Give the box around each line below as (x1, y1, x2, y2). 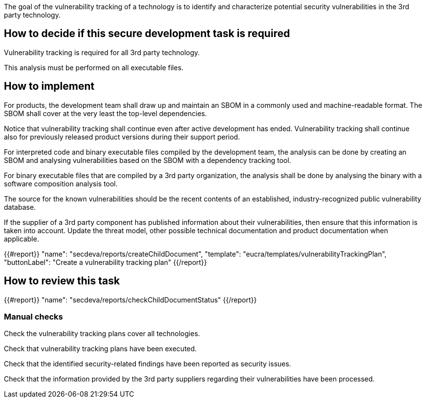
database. (4, 202, 36, 211)
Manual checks (4, 311, 63, 322)
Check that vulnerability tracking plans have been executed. (4, 344, 197, 353)
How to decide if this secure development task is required (4, 27, 290, 40)
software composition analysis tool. (4, 179, 118, 188)
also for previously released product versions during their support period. (4, 132, 240, 141)
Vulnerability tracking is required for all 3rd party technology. (4, 48, 200, 57)
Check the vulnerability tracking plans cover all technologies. (4, 329, 200, 338)
